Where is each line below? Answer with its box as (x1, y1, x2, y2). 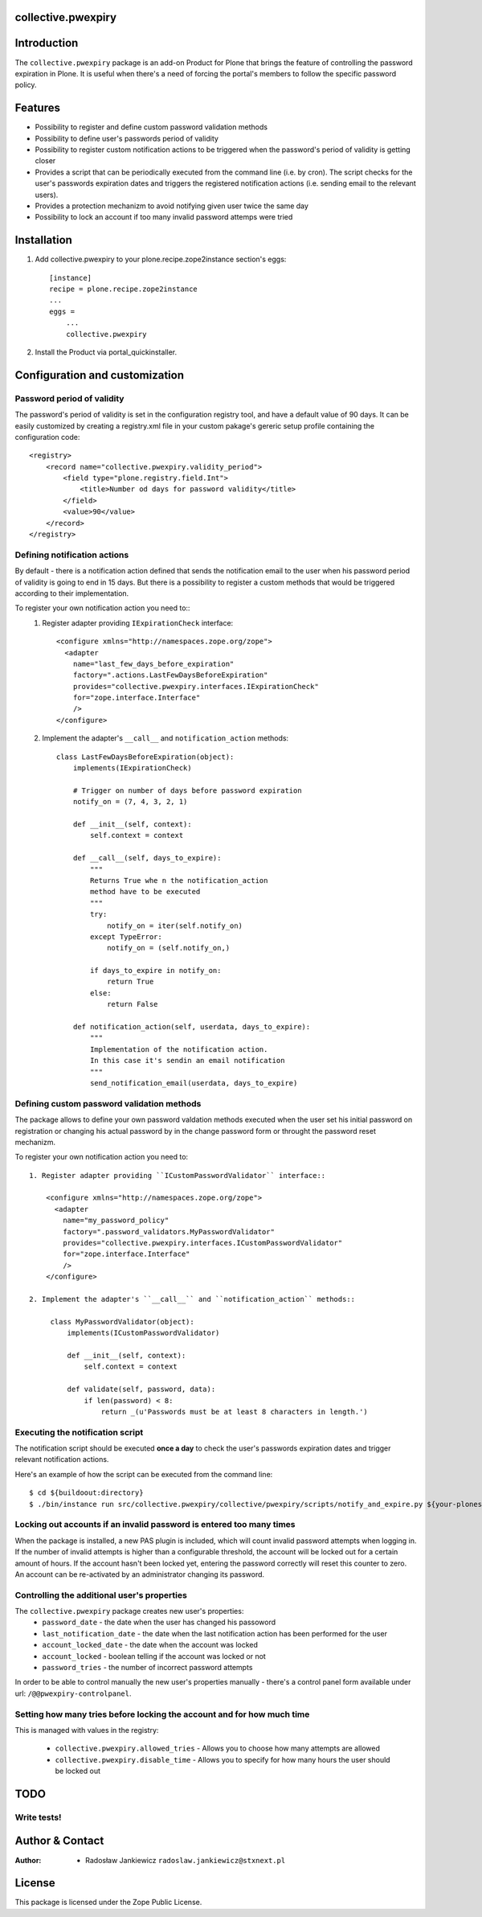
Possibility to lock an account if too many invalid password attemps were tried (35, 212, 293, 222)
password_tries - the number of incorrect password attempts (42, 1663, 253, 1672)
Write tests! (14, 1812, 62, 1823)
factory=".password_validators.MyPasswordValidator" (63, 1227, 275, 1236)
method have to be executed (89, 887, 201, 897)
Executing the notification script (14, 1426, 144, 1438)
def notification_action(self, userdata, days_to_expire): (72, 1022, 311, 1032)
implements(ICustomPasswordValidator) (67, 1328, 220, 1338)
